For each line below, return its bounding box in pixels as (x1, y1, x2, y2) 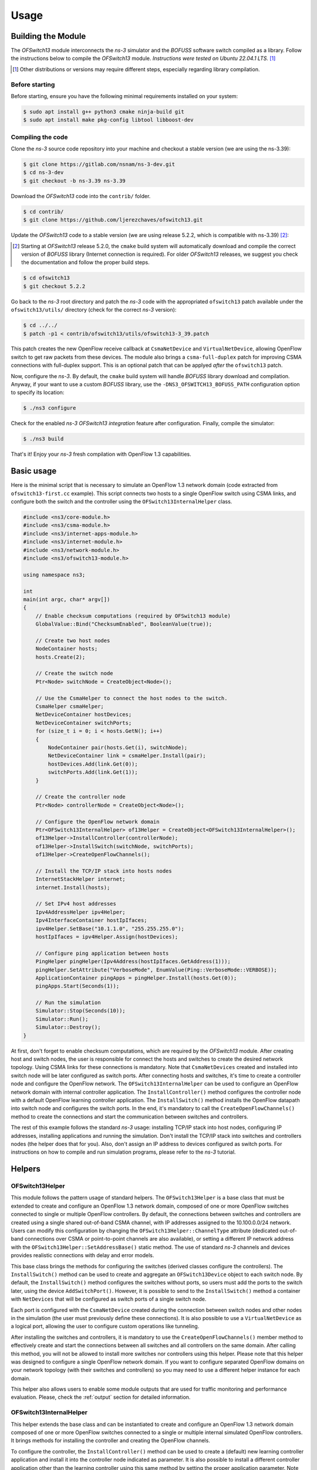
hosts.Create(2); (35, 653, 86, 660)
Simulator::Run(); (35, 1015, 89, 1023)
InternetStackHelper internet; (35, 876, 126, 883)
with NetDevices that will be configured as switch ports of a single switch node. (11, 1295, 207, 1302)
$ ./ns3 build (23, 436, 64, 442)
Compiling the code (11, 133, 68, 141)
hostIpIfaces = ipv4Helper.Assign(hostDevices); (35, 933, 178, 940)
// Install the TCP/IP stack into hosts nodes (35, 867, 173, 874)
